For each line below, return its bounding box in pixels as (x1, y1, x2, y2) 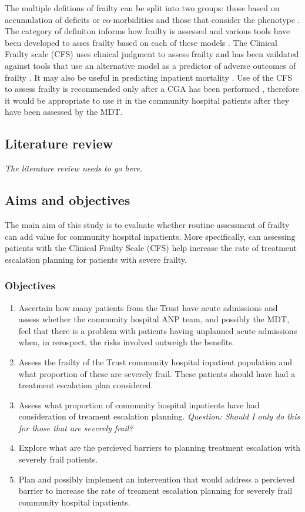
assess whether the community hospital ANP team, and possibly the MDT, (18, 313, 290, 325)
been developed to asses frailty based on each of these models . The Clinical (5, 36, 278, 48)
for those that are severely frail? (18, 421, 133, 434)
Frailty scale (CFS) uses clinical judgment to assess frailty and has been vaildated (5, 48, 299, 60)
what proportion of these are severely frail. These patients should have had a (18, 367, 296, 379)
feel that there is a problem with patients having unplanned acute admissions (18, 324, 297, 336)
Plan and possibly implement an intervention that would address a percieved (18, 473, 295, 485)
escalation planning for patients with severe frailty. (5, 253, 187, 265)
